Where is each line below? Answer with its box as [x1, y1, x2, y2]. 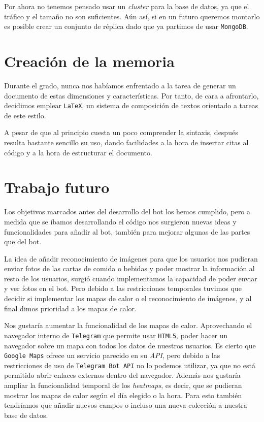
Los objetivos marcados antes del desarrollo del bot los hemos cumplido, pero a [4, 206, 251, 217]
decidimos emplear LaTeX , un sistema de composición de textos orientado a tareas [4, 100, 258, 111]
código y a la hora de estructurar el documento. [4, 147, 152, 157]
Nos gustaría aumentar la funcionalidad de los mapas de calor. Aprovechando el [4, 320, 252, 331]
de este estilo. [4, 110, 46, 120]
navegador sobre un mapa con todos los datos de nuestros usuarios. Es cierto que [4, 340, 256, 350]
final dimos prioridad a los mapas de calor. [4, 303, 137, 313]
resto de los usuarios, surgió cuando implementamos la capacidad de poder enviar [4, 273, 257, 283]
